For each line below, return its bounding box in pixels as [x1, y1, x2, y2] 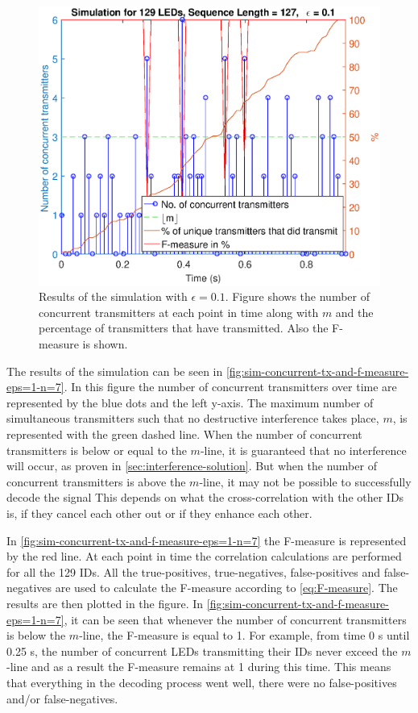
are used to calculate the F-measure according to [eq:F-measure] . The [55, 579, 398, 596]
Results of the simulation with [39, 288, 188, 305]
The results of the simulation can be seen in [6, 362, 223, 379]
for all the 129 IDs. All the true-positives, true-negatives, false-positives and [6, 563, 381, 580]
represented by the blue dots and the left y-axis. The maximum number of [6, 394, 374, 411]
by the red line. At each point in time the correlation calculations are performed [6, 548, 402, 565]
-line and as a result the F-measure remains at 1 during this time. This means [6, 658, 391, 675]
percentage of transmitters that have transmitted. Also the [39, 319, 329, 336]
